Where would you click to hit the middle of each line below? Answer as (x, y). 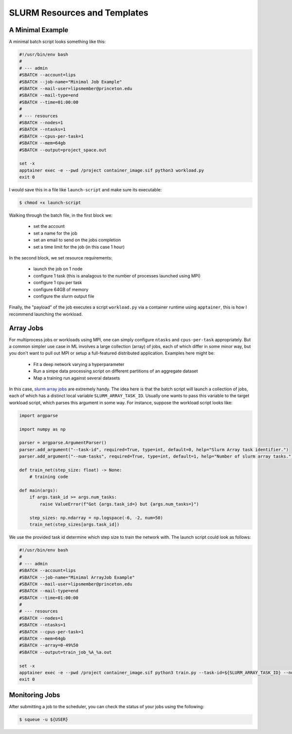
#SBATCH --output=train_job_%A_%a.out (65, 652)
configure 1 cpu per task (58, 283)
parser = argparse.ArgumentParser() (63, 443)
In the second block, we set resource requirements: (61, 257)
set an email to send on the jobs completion (77, 240)
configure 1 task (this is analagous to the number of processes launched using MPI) (117, 275)
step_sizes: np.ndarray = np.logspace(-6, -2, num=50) (96, 518)
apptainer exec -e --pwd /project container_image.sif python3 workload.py (112, 170)
